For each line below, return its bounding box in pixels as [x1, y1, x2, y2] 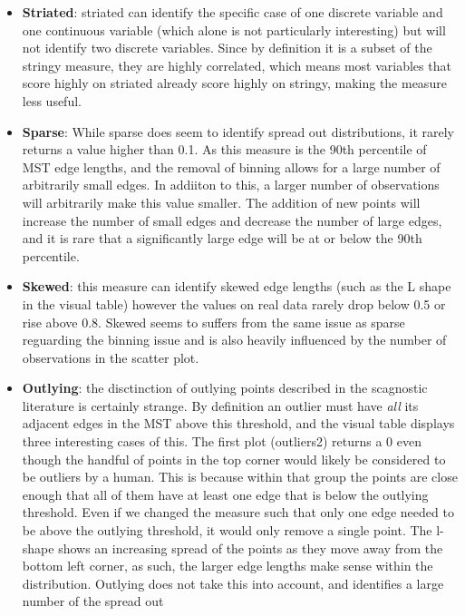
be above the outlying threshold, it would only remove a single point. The [22, 521, 432, 540]
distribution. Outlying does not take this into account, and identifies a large [22, 573, 444, 592]
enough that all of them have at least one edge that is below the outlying [22, 484, 429, 504]
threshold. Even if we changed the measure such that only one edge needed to [22, 503, 454, 522]
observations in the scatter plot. [22, 347, 199, 367]
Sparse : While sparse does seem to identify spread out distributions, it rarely [22, 122, 454, 141]
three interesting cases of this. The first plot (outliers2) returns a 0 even [22, 432, 421, 451]
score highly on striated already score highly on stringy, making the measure [22, 73, 447, 93]
